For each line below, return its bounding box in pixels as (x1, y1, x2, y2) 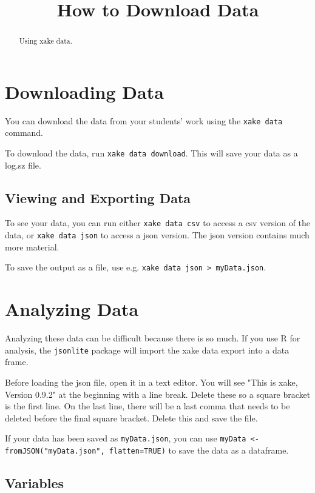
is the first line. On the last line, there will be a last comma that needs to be (5, 400, 290, 412)
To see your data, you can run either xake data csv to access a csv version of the (5, 216, 311, 229)
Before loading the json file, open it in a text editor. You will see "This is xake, (5, 376, 298, 388)
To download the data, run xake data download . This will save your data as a (5, 147, 298, 159)
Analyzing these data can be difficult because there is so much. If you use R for (5, 332, 300, 344)
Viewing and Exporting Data (5, 188, 191, 207)
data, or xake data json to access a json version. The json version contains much (5, 229, 310, 241)
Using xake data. (19, 36, 73, 46)
